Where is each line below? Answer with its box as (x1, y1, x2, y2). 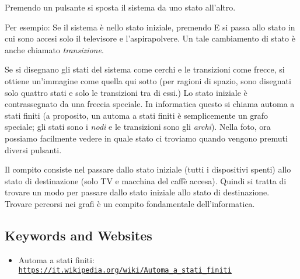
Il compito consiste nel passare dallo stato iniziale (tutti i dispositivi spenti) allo (5, 163, 291, 175)
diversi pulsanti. (5, 143, 62, 156)
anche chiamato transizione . (5, 43, 104, 56)
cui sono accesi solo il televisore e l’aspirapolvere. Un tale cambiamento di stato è (5, 32, 295, 44)
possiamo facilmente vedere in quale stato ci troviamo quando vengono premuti (5, 132, 288, 144)
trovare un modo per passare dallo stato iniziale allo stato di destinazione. (5, 186, 270, 198)
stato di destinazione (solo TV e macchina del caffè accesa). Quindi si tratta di (5, 174, 287, 187)
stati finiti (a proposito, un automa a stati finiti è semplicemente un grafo (5, 109, 268, 121)
